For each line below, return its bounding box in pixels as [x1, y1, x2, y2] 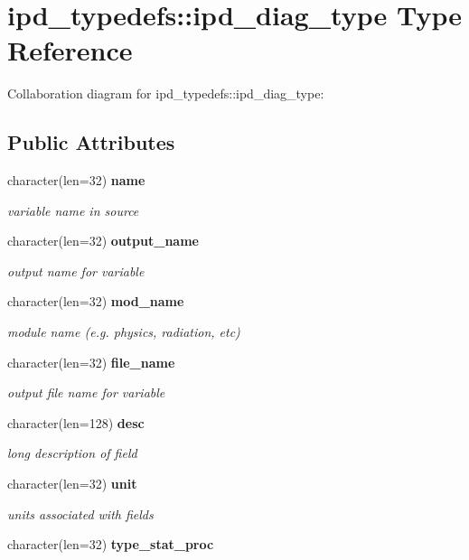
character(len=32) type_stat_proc [7, 535, 214, 554]
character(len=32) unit [7, 474, 137, 493]
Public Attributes [7, 128, 175, 156]
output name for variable [7, 261, 145, 280]
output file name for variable [7, 383, 165, 402]
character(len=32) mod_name [7, 292, 184, 311]
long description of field [7, 443, 137, 462]
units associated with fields [7, 504, 154, 523]
